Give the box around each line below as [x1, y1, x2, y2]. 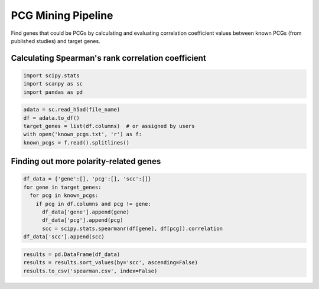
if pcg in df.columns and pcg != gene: [35, 201, 152, 207]
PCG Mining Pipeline [11, 9, 113, 22]
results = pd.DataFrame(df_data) [23, 251, 121, 258]
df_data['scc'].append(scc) [23, 234, 105, 240]
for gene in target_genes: [23, 183, 102, 191]
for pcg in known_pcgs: [30, 192, 99, 199]
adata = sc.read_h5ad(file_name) [23, 106, 121, 113]
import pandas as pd [23, 88, 83, 96]
